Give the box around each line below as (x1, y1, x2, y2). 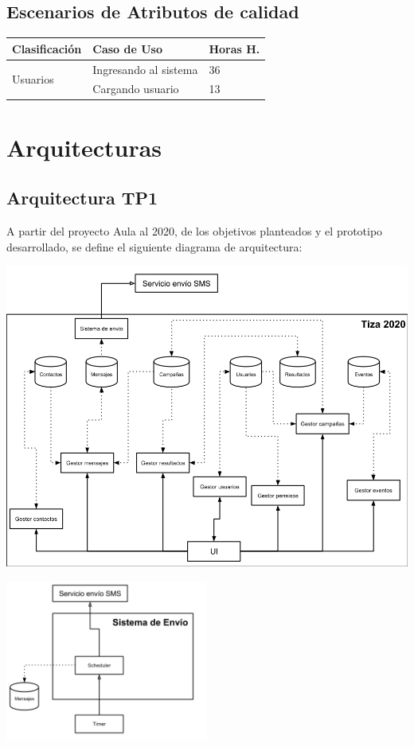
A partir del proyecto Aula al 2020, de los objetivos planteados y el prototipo (6, 223, 383, 239)
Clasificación (12, 40, 82, 56)
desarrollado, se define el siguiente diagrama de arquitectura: (6, 238, 303, 255)
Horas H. (209, 40, 260, 56)
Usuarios (12, 70, 54, 87)
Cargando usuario (92, 80, 179, 97)
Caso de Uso (92, 40, 163, 56)
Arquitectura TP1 (6, 185, 158, 210)
